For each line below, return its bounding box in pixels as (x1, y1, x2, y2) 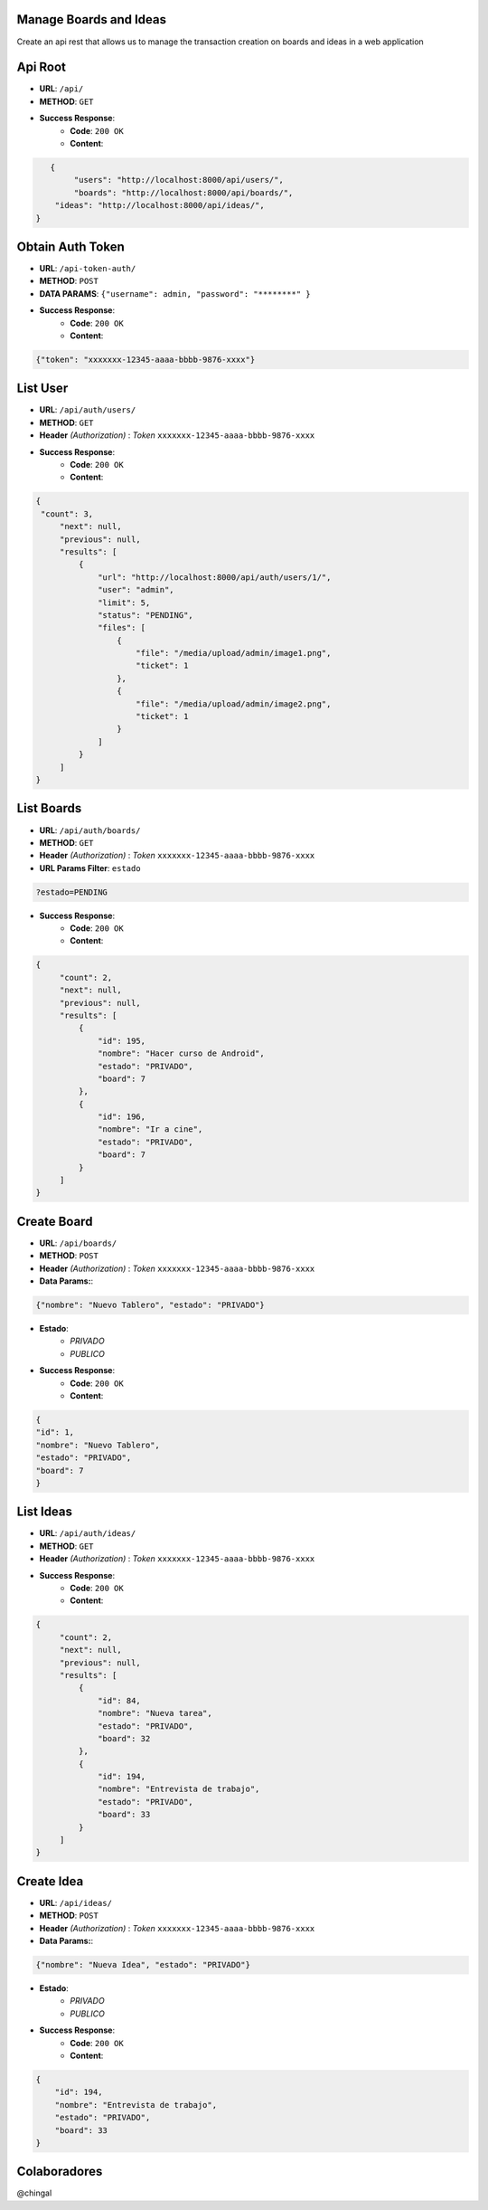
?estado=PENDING (35, 887, 108, 897)
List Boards (16, 801, 82, 816)
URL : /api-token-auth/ (39, 263, 136, 274)
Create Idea (16, 1873, 84, 1889)
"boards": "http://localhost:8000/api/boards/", (73, 187, 294, 198)
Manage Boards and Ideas (16, 12, 167, 27)
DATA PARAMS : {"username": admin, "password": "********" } (39, 288, 311, 299)
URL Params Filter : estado (39, 862, 141, 873)
